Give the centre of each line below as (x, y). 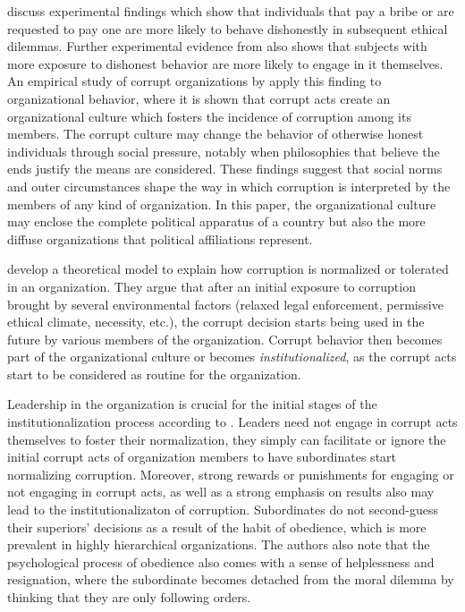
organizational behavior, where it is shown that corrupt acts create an (199, 98)
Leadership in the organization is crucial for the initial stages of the (192, 404)
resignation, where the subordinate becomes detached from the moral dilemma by (231, 579)
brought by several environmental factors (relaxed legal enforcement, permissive (225, 304)
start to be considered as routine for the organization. (154, 374)
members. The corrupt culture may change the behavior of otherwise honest (216, 134)
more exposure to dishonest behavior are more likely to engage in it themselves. (225, 63)
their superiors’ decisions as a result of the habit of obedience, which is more (217, 527)
